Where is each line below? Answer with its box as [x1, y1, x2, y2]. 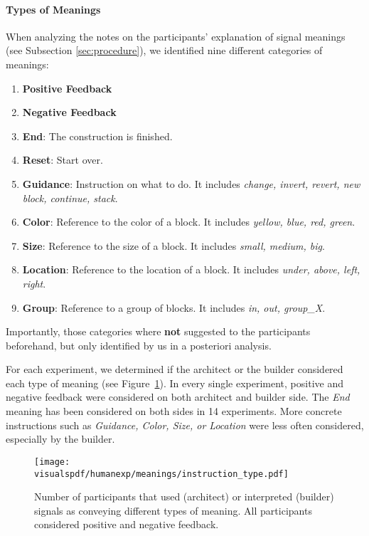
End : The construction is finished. [22, 128, 173, 143]
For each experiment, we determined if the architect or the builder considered [6, 362, 343, 377]
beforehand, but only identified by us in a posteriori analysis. [6, 337, 272, 352]
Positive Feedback [22, 80, 112, 95]
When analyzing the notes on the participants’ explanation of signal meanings [6, 28, 346, 43]
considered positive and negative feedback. [34, 517, 219, 532]
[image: [34, 456, 70, 467]
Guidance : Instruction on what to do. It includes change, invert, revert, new [22, 176, 360, 191]
